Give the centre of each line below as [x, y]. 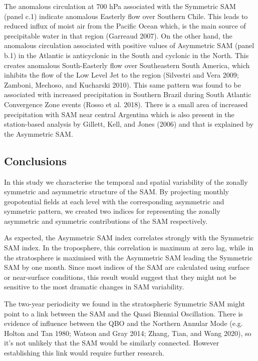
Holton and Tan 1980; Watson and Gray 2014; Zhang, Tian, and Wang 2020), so [128, 333]
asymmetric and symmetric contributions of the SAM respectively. [106, 221]
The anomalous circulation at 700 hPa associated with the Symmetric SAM [120, 6]
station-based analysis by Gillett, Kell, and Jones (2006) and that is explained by [129, 124]
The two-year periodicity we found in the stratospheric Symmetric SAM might [125, 304]
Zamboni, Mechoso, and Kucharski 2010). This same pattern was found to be [122, 84]
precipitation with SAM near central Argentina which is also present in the [119, 114]
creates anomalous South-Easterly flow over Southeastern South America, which [127, 65]
